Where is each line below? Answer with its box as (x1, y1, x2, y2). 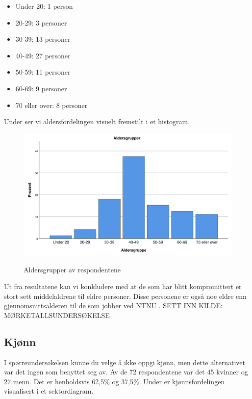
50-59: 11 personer (15, 67, 71, 77)
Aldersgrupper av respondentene (24, 265, 121, 275)
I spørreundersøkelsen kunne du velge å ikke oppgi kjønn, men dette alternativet (4, 357, 245, 367)
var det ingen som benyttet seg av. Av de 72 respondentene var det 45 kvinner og (4, 367, 248, 377)
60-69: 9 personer (15, 83, 67, 93)
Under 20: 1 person (15, 1, 73, 11)
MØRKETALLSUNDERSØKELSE (4, 310, 110, 320)
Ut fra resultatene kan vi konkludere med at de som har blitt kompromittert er (4, 281, 242, 292)
